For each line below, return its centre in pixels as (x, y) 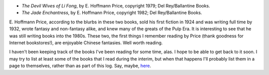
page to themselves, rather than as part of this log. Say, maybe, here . (80, 66)
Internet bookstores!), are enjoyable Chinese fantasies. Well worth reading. (86, 43)
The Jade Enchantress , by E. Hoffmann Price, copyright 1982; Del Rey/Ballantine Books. (112, 13)
